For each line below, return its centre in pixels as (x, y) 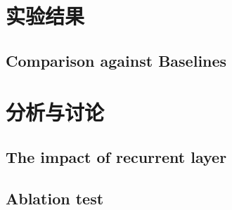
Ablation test (55, 198)
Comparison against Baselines (116, 60)
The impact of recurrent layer (116, 156)
